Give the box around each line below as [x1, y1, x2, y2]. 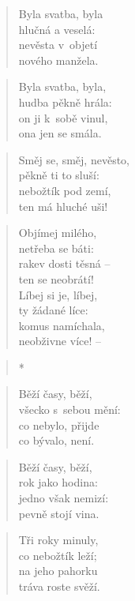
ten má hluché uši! [18, 197, 108, 214]
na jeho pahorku [18, 562, 98, 579]
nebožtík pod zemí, [18, 182, 111, 198]
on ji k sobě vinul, [18, 109, 108, 126]
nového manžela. [18, 51, 99, 68]
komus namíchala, [18, 317, 105, 333]
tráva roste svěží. [18, 578, 100, 594]
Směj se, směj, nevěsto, [18, 151, 129, 167]
